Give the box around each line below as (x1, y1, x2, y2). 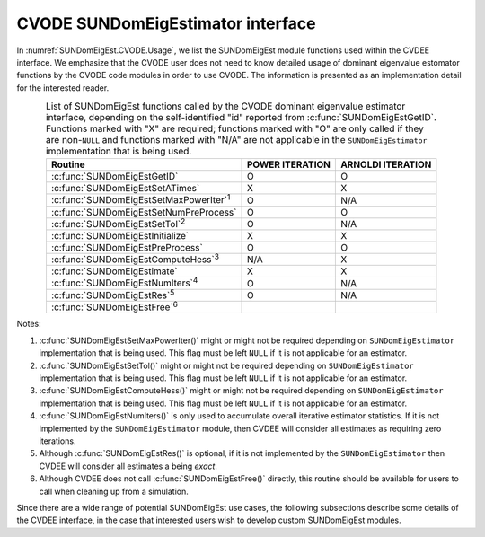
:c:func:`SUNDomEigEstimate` (50, 265, 179, 277)
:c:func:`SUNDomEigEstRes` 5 (50, 287, 175, 302)
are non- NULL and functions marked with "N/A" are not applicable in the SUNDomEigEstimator (45, 134, 428, 146)
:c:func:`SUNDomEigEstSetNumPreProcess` (50, 206, 237, 218)
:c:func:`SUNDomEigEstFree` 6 (50, 299, 179, 313)
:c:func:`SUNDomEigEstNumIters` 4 (50, 275, 198, 289)
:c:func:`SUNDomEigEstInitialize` (50, 230, 190, 242)
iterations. (39, 436, 76, 446)
